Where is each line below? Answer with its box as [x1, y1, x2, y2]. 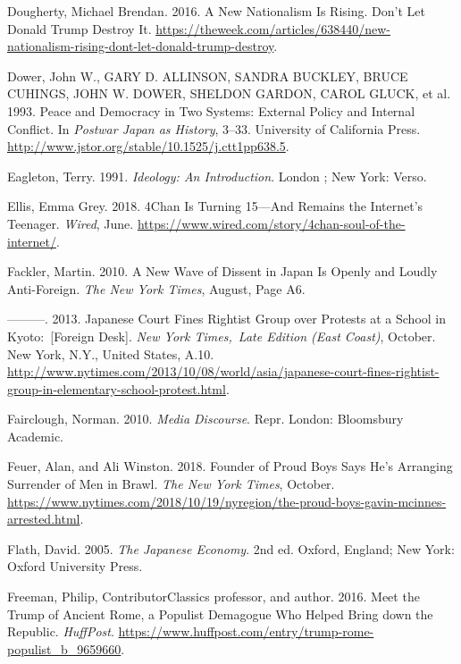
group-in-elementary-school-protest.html [7, 379, 226, 398]
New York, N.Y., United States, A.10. [7, 344, 214, 363]
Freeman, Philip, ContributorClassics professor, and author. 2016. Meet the [7, 587, 420, 606]
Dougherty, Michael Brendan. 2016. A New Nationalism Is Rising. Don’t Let [7, 2, 425, 20]
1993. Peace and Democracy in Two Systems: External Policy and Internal [7, 101, 415, 120]
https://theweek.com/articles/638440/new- [155, 19, 390, 38]
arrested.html [7, 509, 80, 528]
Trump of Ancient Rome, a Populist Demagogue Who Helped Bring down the [7, 604, 433, 623]
